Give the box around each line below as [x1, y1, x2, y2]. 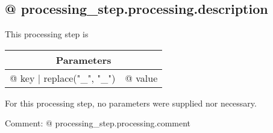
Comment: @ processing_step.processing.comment [5, 117, 191, 129]
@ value [125, 70, 158, 85]
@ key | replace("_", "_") [10, 70, 116, 85]
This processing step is [5, 28, 89, 40]
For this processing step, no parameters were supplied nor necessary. [5, 96, 257, 109]
